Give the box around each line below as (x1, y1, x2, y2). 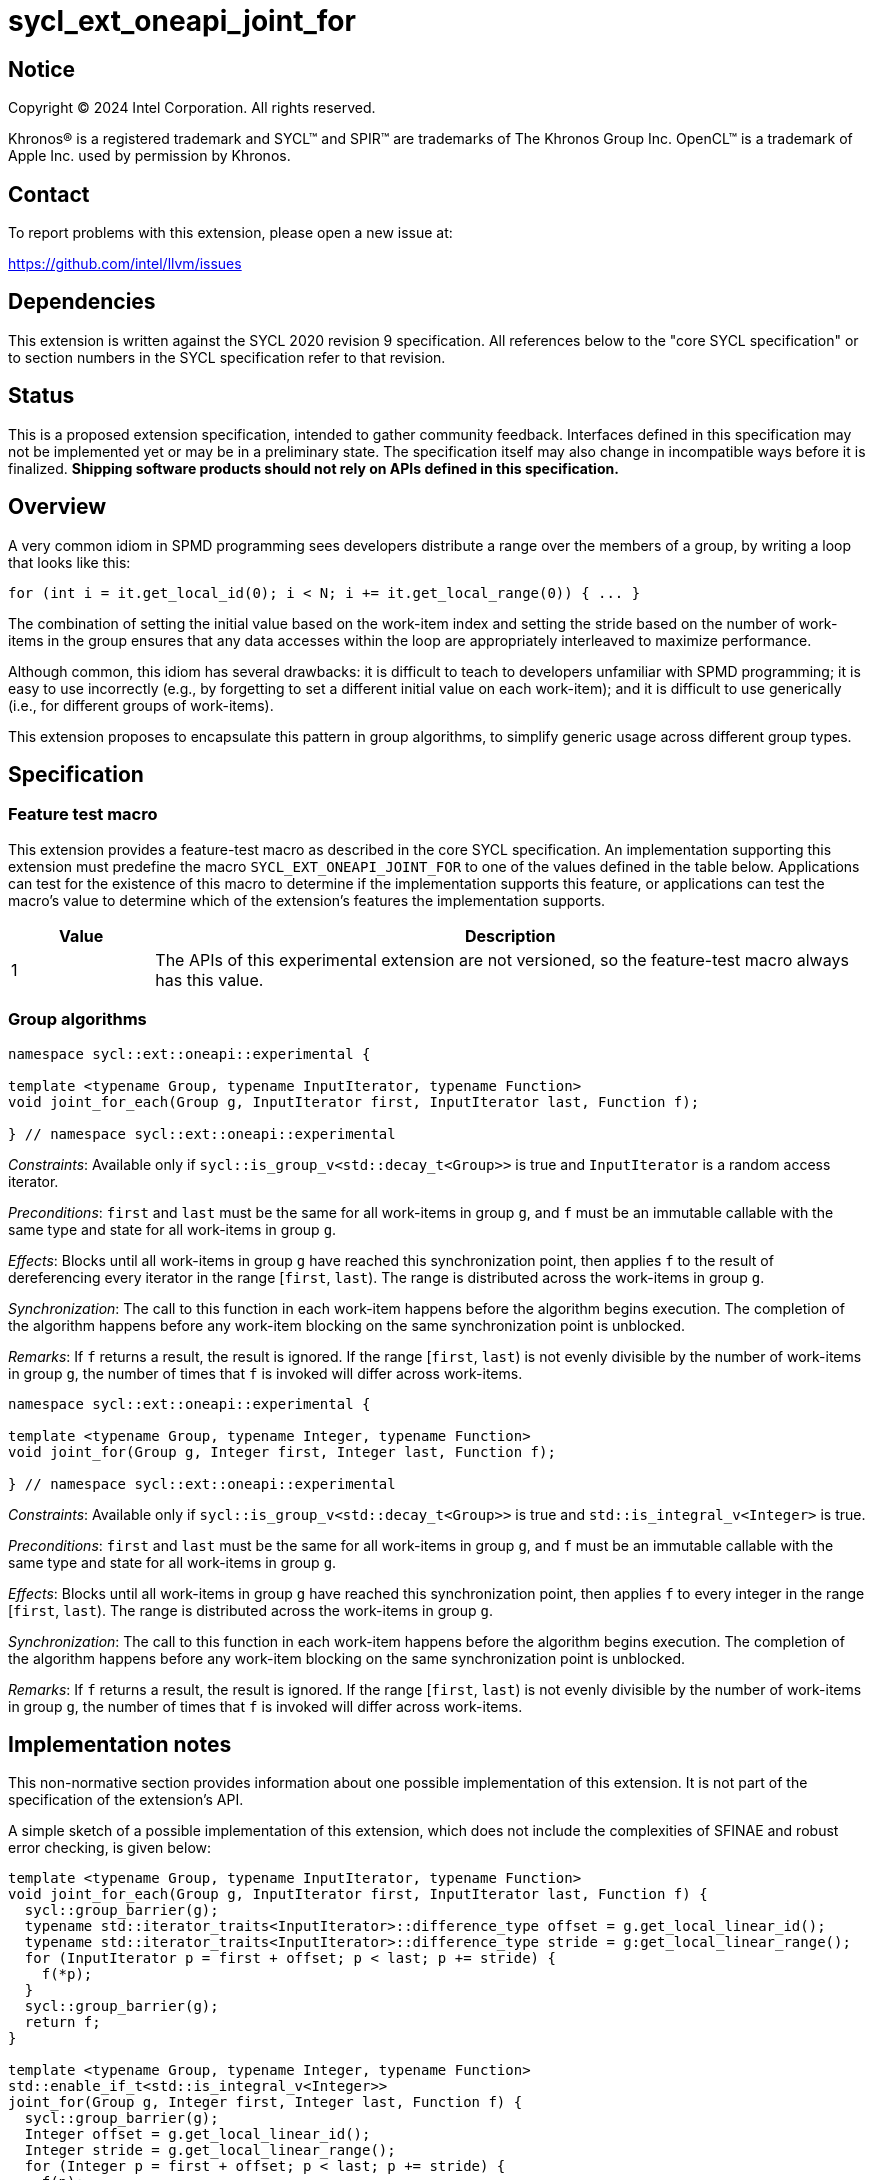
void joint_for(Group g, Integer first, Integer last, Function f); (8, 1443, 556, 1460)
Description (464, 925, 556, 946)
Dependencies (8, 289, 156, 315)
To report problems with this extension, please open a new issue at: (8, 224, 453, 242)
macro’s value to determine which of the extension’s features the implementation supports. (8, 891, 606, 909)
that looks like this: (8, 553, 131, 571)
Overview (8, 494, 107, 520)
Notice (8, 56, 76, 82)
